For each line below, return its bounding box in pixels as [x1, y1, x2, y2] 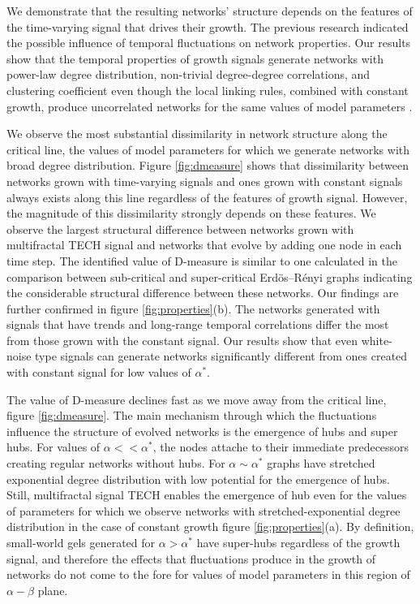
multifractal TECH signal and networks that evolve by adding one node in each [6, 236, 402, 253]
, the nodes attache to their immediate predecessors [152, 438, 409, 455]
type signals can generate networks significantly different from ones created [35, 347, 408, 365]
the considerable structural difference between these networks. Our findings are [6, 284, 399, 301]
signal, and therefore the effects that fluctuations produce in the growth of [6, 550, 376, 567]
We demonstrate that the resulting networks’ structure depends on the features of [6, 2, 413, 19]
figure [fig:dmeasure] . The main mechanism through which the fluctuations [6, 407, 377, 424]
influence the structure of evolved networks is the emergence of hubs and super [6, 422, 398, 439]
